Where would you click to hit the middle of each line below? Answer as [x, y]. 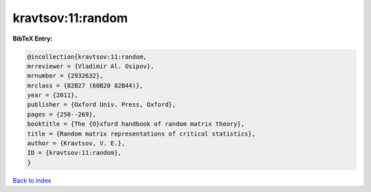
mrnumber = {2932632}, [65, 76]
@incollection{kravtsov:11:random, [87, 56]
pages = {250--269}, [61, 114]
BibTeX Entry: [33, 39]
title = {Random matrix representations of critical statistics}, [141, 134]
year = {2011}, [53, 95]
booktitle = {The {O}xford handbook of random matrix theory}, [136, 124]
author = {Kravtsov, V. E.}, [76, 143]
